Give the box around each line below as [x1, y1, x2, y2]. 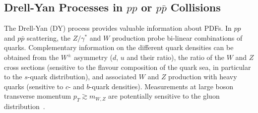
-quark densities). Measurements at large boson [89, 81, 234, 91]
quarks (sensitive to [4, 81, 64, 91]
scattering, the [26, 32, 70, 43]
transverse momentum [4, 91, 71, 101]
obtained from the [4, 52, 59, 62]
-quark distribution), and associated [27, 71, 137, 82]
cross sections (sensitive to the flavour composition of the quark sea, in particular [4, 61, 251, 72]
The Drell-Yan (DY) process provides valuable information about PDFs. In [4, 23, 232, 33]
